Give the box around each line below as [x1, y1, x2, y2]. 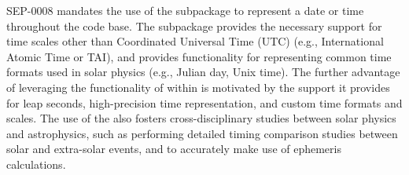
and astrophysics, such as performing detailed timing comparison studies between [6, 125, 398, 141]
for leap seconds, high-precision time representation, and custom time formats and [6, 94, 403, 111]
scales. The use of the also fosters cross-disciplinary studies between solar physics [6, 110, 396, 126]
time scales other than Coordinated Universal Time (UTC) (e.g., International [6, 33, 384, 49]
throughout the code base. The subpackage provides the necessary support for [6, 17, 382, 34]
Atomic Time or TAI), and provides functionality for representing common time [6, 48, 392, 64]
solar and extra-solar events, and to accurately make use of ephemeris [6, 140, 341, 157]
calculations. [6, 155, 66, 172]
